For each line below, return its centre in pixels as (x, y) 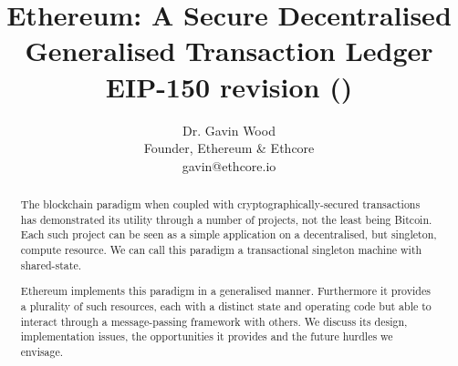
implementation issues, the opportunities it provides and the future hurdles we (207, 336)
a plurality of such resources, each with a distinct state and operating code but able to (226, 305)
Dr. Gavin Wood (229, 130)
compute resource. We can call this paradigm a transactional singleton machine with (221, 250)
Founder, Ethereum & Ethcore (229, 148)
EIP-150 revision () (229, 86)
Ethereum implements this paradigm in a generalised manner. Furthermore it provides (225, 291)
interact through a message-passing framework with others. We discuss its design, (214, 321)
